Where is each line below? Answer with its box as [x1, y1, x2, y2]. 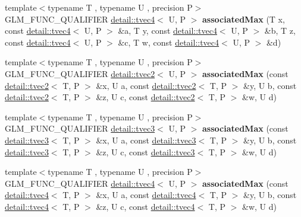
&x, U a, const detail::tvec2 [96, 79, 196, 91]
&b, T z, [264, 24, 296, 37]
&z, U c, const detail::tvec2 [96, 91, 195, 103]
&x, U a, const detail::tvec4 [96, 189, 196, 201]
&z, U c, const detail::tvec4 [96, 200, 195, 212]
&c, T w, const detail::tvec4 [118, 36, 220, 48]
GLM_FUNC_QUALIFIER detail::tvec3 [5, 122, 155, 135]
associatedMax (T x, [202, 12, 285, 25]
